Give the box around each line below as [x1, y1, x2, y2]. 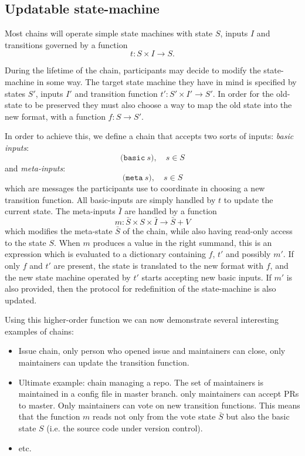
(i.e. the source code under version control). [46, 422, 203, 434]
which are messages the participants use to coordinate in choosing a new [5, 182, 265, 194]
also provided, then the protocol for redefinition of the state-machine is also [5, 282, 276, 295]
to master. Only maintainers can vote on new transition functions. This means [18, 398, 300, 411]
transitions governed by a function [5, 38, 128, 50]
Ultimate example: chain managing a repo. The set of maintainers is [18, 376, 263, 388]
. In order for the [212, 87, 274, 99]
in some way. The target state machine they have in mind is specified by [36, 75, 297, 87]
